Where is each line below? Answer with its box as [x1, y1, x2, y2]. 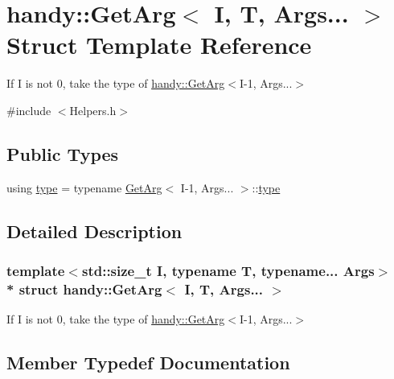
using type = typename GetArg [6, 179, 162, 196]
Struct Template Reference [6, 28, 312, 61]
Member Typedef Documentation [6, 350, 290, 375]
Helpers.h [69, 101, 117, 118]
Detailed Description [6, 218, 183, 243]
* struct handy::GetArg [6, 278, 162, 299]
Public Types [6, 141, 119, 166]
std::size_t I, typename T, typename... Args [81, 261, 375, 280]
